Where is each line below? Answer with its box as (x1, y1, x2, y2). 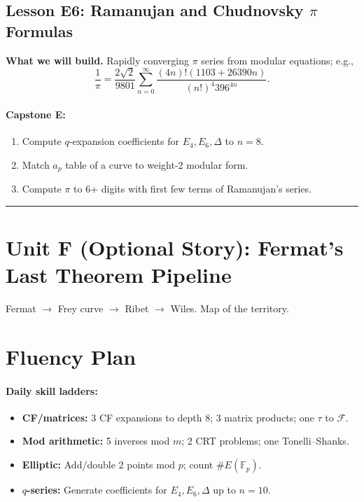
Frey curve (57, 301, 104, 316)
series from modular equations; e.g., (201, 53, 354, 67)
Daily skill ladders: (6, 383, 98, 398)
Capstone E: (6, 106, 66, 121)
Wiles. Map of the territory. (170, 301, 289, 316)
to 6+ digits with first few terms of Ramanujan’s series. (73, 181, 311, 196)
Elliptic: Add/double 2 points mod (22, 457, 176, 472)
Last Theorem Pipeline (6, 260, 232, 289)
